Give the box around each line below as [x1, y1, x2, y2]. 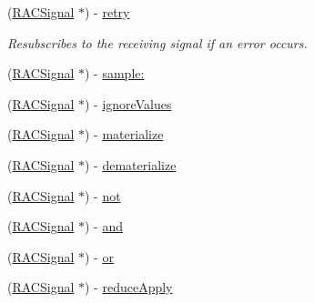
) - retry [85, 3, 130, 21]
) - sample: [85, 64, 145, 83]
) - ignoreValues [85, 94, 172, 113]
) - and [85, 217, 124, 236]
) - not [85, 186, 121, 205]
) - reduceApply [85, 278, 173, 297]
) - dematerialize [85, 155, 177, 174]
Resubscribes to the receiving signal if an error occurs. [7, 33, 308, 52]
